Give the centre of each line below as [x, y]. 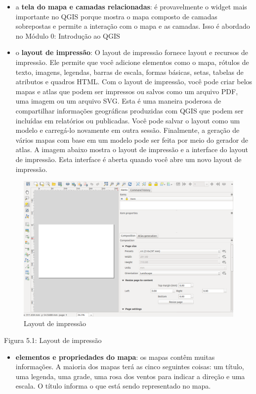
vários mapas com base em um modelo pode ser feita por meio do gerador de [132, 140]
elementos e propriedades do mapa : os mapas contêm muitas [115, 357]
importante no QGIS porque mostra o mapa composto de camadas [116, 16]
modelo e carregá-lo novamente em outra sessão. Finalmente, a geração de [128, 130]
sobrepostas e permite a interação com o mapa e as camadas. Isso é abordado [133, 26]
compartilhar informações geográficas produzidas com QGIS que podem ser [129, 110]
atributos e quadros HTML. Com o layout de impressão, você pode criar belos [134, 82]
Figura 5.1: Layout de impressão [53, 340]
